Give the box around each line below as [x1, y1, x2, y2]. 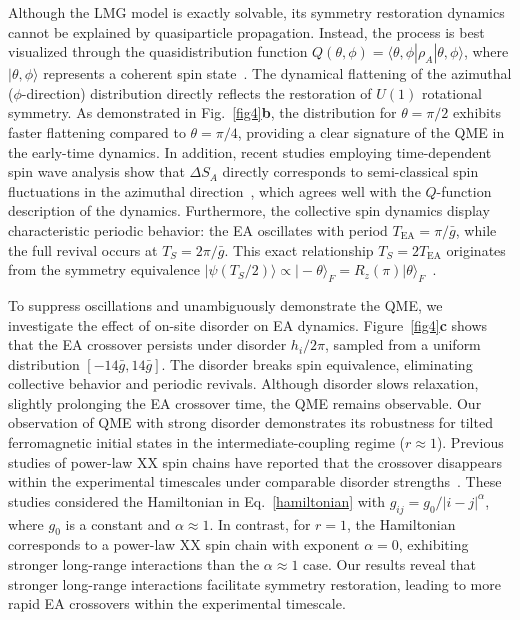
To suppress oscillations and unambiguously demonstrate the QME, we [8, 294, 443, 315]
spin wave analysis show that [8, 161, 185, 182]
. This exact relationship [224, 239, 374, 260]
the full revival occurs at [8, 239, 158, 260]
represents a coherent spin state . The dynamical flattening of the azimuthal [43, 63, 512, 84]
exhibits [453, 102, 501, 123]
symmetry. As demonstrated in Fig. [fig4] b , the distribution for [8, 102, 397, 123]
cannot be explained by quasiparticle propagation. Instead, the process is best [8, 21, 485, 42]
